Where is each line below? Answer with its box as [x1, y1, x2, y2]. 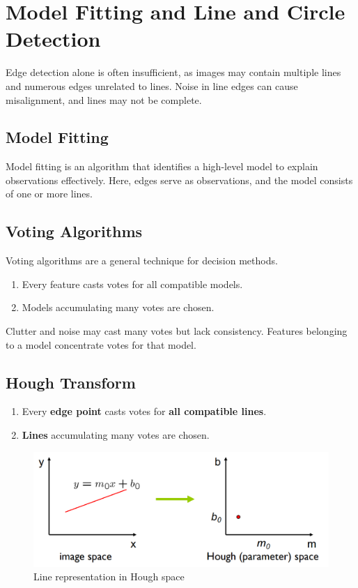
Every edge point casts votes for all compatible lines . [22, 404, 267, 419]
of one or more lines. [6, 186, 93, 201]
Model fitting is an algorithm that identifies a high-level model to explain [6, 159, 318, 174]
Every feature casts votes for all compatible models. [22, 276, 243, 291]
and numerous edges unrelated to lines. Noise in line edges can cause [6, 78, 298, 93]
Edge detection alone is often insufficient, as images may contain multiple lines [6, 65, 341, 80]
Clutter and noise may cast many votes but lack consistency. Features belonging [6, 324, 348, 338]
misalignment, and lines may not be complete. [6, 92, 202, 107]
